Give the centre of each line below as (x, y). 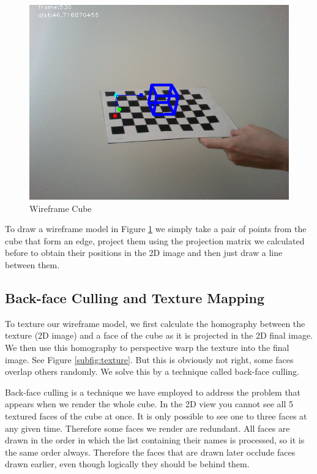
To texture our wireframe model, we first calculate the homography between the (155, 323)
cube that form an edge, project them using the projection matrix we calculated (155, 240)
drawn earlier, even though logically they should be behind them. (127, 464)
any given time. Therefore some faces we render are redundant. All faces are (147, 428)
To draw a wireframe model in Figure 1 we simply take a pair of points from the (156, 229)
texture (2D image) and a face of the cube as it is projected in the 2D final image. (159, 335)
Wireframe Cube (61, 208)
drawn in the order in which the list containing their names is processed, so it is (155, 440)
